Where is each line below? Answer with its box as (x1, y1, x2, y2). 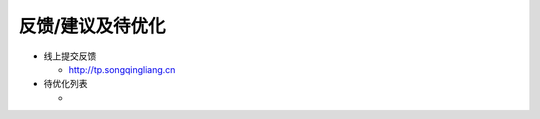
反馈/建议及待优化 (18, 15, 166, 37)
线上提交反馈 (43, 50, 97, 62)
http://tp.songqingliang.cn (68, 63, 176, 75)
